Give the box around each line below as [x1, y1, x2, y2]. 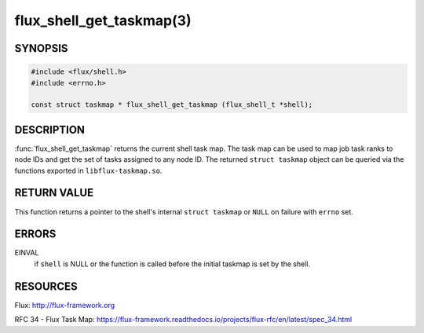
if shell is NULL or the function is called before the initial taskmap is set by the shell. [34, 259, 311, 269]
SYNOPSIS [14, 42, 68, 55]
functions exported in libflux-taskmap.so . [14, 166, 163, 175]
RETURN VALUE [14, 186, 94, 199]
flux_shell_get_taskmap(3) [14, 12, 192, 29]
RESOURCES [14, 280, 78, 293]
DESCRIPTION [14, 123, 86, 137]
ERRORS [14, 228, 57, 241]
